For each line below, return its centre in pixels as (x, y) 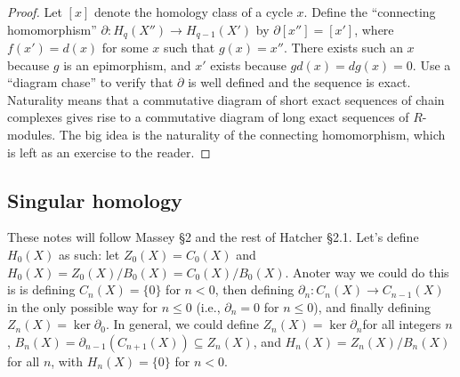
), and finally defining (372, 306)
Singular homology (95, 200)
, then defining (254, 289)
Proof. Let (35, 12)
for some (125, 48)
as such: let (89, 254)
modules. (32, 135)
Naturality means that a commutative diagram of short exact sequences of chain (226, 99)
